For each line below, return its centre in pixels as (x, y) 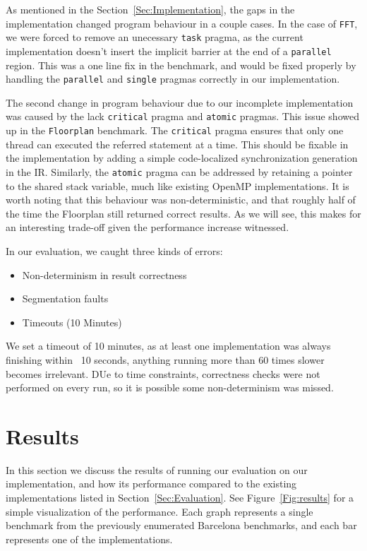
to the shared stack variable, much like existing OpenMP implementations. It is (178, 185)
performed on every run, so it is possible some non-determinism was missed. (170, 387)
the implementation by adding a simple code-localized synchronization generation (182, 158)
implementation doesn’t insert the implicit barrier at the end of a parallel (169, 51)
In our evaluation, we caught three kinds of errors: (114, 250)
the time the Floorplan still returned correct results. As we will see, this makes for (183, 213)
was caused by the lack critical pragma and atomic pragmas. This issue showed (182, 116)
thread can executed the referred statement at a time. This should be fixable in (177, 144)
